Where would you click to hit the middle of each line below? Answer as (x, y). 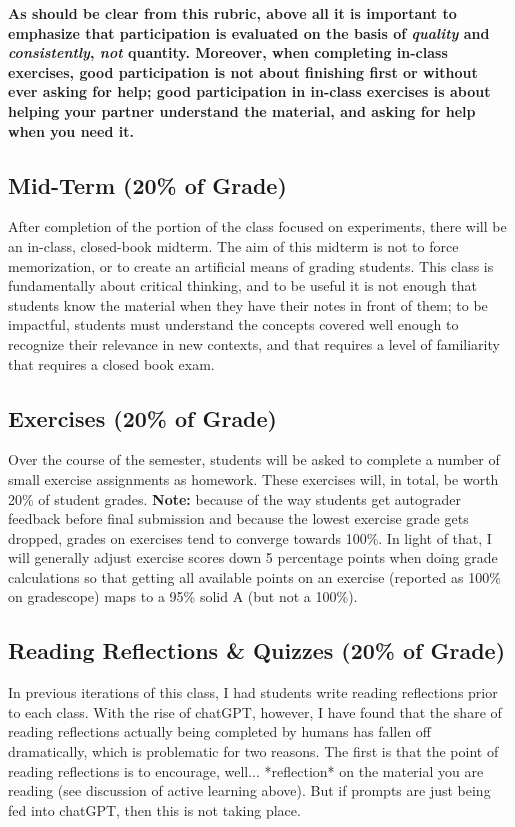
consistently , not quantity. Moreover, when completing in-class (228, 52)
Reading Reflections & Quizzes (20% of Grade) (257, 650)
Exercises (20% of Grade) (142, 417)
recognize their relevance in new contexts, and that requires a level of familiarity (254, 343)
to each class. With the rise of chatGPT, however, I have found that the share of (255, 711)
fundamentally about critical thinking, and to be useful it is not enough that (242, 285)
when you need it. (71, 130)
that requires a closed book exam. (111, 363)
